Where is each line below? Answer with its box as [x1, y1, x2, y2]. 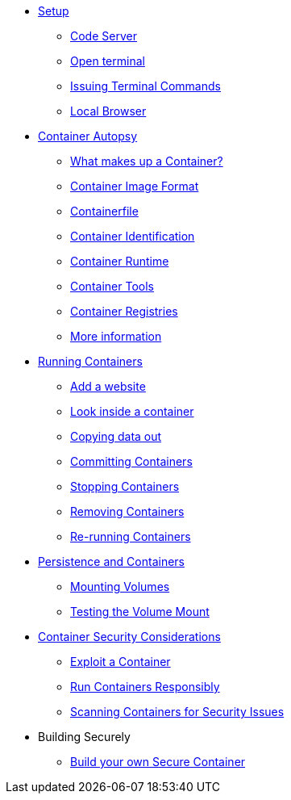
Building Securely [38, 730, 131, 743]
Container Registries [70, 304, 178, 318]
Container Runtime [70, 254, 169, 268]
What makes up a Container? [70, 154, 223, 168]
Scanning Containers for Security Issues [70, 705, 285, 718]
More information [70, 329, 162, 343]
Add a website [70, 379, 146, 393]
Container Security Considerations [38, 630, 221, 643]
